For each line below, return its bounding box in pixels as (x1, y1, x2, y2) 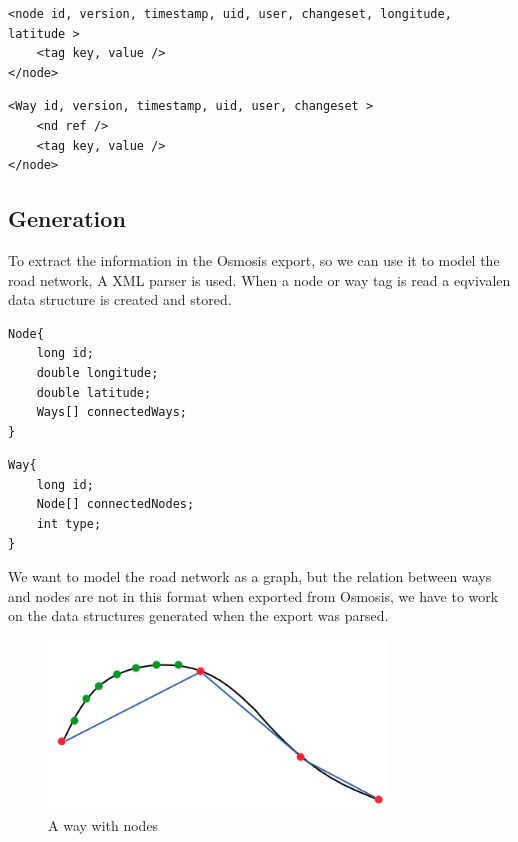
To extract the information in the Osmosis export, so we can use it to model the (8, 249, 500, 270)
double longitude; (36, 365, 159, 380)
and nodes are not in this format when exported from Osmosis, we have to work (8, 585, 499, 606)
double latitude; (36, 385, 152, 400)
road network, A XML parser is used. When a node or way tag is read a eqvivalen (8, 269, 511, 290)
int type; (36, 517, 102, 532)
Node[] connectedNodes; (36, 497, 195, 512)
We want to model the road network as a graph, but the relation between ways (8, 566, 492, 587)
